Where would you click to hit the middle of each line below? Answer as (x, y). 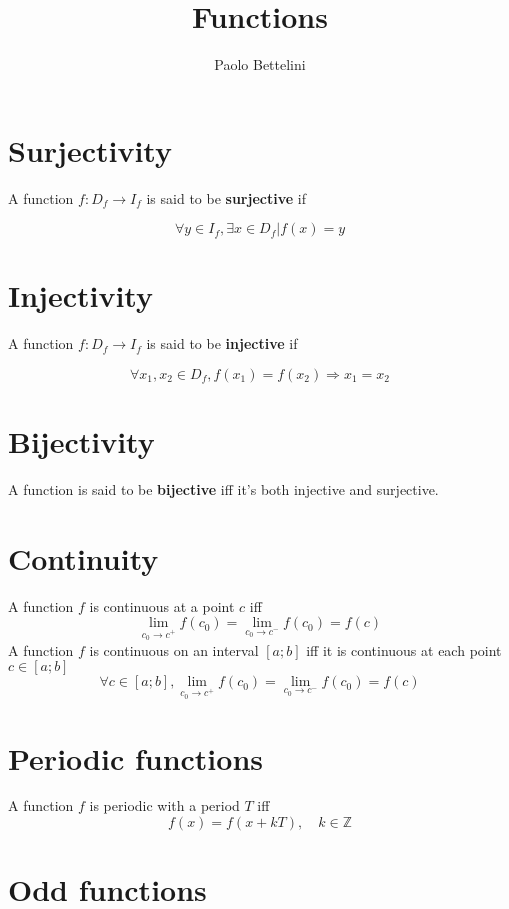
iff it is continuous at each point (404, 649)
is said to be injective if (222, 343)
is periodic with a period (164, 805)
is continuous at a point (162, 605)
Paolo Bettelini (260, 64)
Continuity (83, 557)
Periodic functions (135, 757)
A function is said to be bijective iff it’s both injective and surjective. (223, 489)
